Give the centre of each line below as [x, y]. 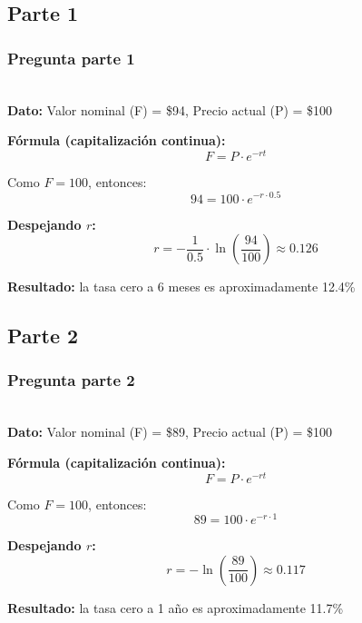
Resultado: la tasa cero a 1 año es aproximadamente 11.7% [176, 607]
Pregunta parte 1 [71, 58]
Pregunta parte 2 [71, 380]
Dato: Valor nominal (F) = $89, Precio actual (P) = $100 [170, 432]
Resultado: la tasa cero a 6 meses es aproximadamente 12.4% [181, 287]
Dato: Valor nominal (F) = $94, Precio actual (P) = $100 [170, 109]
